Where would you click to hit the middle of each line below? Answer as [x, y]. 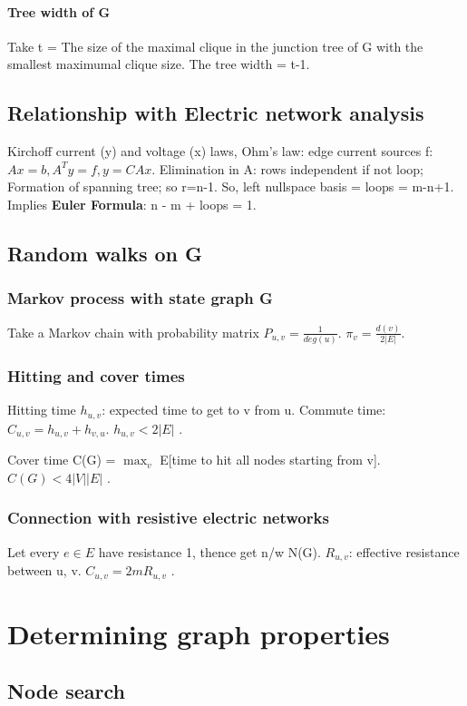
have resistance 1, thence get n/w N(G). [209, 551]
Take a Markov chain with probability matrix [133, 332]
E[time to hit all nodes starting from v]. [270, 460]
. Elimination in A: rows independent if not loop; [287, 168]
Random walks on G [105, 253]
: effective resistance [404, 551]
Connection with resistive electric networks [168, 518]
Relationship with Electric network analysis [216, 113]
